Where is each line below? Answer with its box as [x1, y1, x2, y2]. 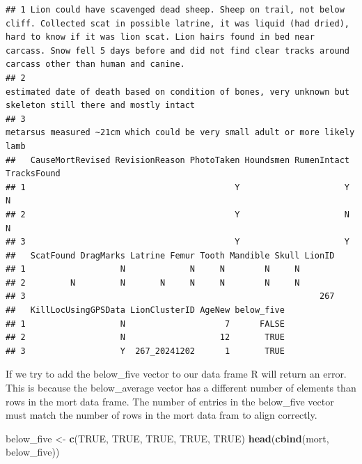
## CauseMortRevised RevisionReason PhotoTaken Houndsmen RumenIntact [6, 155, 349, 165]
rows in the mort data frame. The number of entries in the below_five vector [6, 394, 334, 408]
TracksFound [6, 169, 61, 179]
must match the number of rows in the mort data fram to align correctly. [6, 408, 317, 422]
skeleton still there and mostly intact [6, 100, 196, 111]
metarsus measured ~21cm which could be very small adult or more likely [6, 127, 355, 138]
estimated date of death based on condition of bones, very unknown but [6, 86, 349, 97]
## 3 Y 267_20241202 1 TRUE [6, 346, 285, 356]
